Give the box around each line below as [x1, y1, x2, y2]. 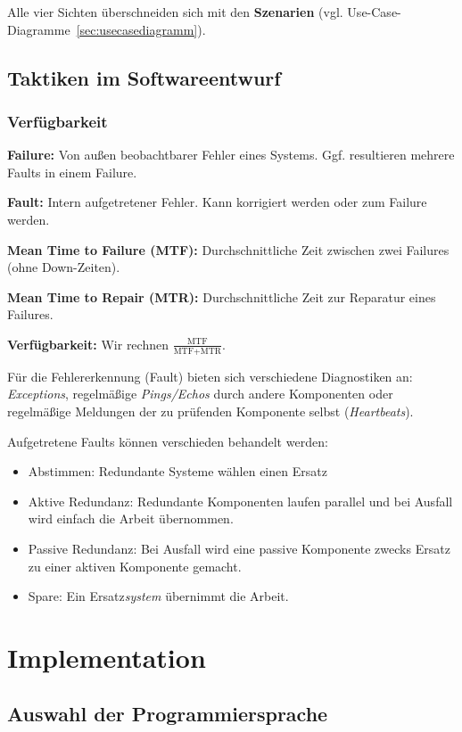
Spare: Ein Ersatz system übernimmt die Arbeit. [28, 587, 289, 605]
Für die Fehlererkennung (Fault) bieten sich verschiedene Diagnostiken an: [7, 366, 413, 385]
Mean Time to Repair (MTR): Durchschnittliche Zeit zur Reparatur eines [7, 287, 436, 306]
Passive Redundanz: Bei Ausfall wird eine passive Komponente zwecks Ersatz [28, 539, 450, 557]
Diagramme [7, 20, 70, 38]
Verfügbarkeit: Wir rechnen [7, 334, 169, 353]
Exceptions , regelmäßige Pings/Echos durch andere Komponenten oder [7, 384, 393, 403]
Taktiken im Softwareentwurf [7, 63, 281, 91]
